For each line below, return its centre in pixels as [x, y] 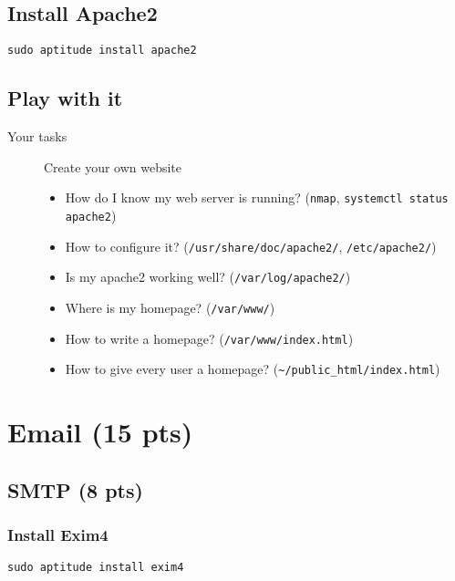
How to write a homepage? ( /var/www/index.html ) [209, 338]
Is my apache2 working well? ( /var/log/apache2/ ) [208, 277]
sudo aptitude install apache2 [102, 51]
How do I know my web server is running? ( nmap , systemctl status [257, 197]
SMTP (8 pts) [75, 489]
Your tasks [37, 136]
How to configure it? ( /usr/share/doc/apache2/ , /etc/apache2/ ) [251, 246]
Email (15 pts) [100, 432]
